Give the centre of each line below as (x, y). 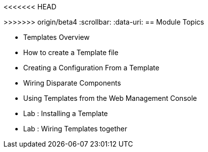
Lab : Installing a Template (66, 113)
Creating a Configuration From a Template (91, 68)
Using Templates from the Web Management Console (110, 98)
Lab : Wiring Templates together (75, 129)
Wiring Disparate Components (72, 83)
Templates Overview (56, 37)
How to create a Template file (71, 52)
